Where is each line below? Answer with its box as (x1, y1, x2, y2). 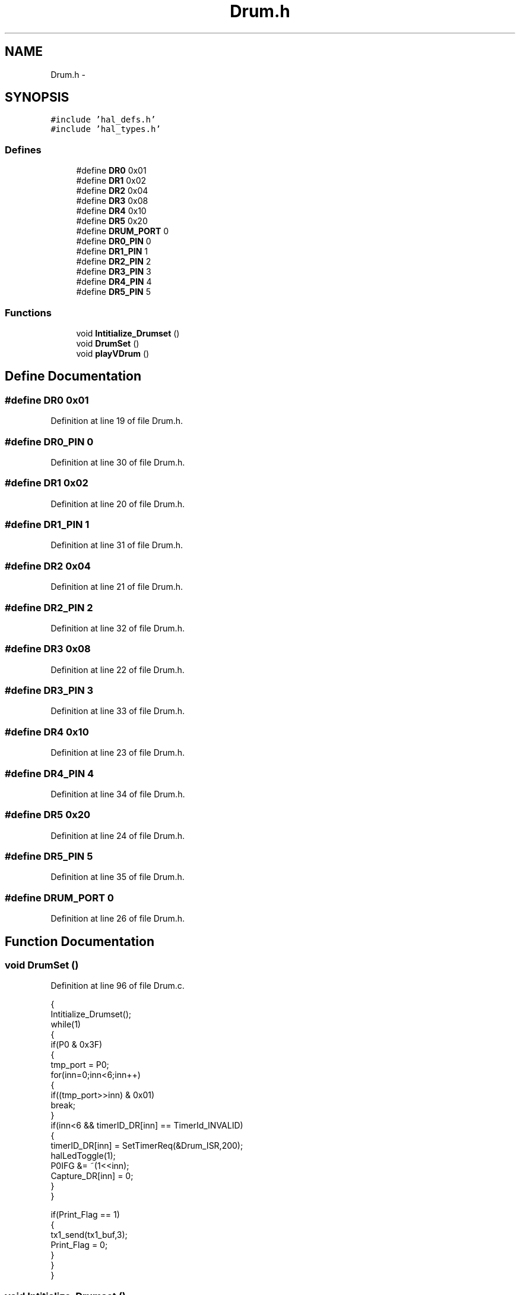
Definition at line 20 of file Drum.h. (50, 498, 185, 509)
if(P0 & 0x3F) (50, 1039, 103, 1050)
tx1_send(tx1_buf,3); (50, 1230, 128, 1240)
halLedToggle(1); (50, 1151, 116, 1161)
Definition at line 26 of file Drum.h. (50, 913, 185, 924)
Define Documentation (5, 369, 141, 384)
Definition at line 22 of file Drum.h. (50, 664, 185, 675)
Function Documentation (5, 933, 154, 949)
